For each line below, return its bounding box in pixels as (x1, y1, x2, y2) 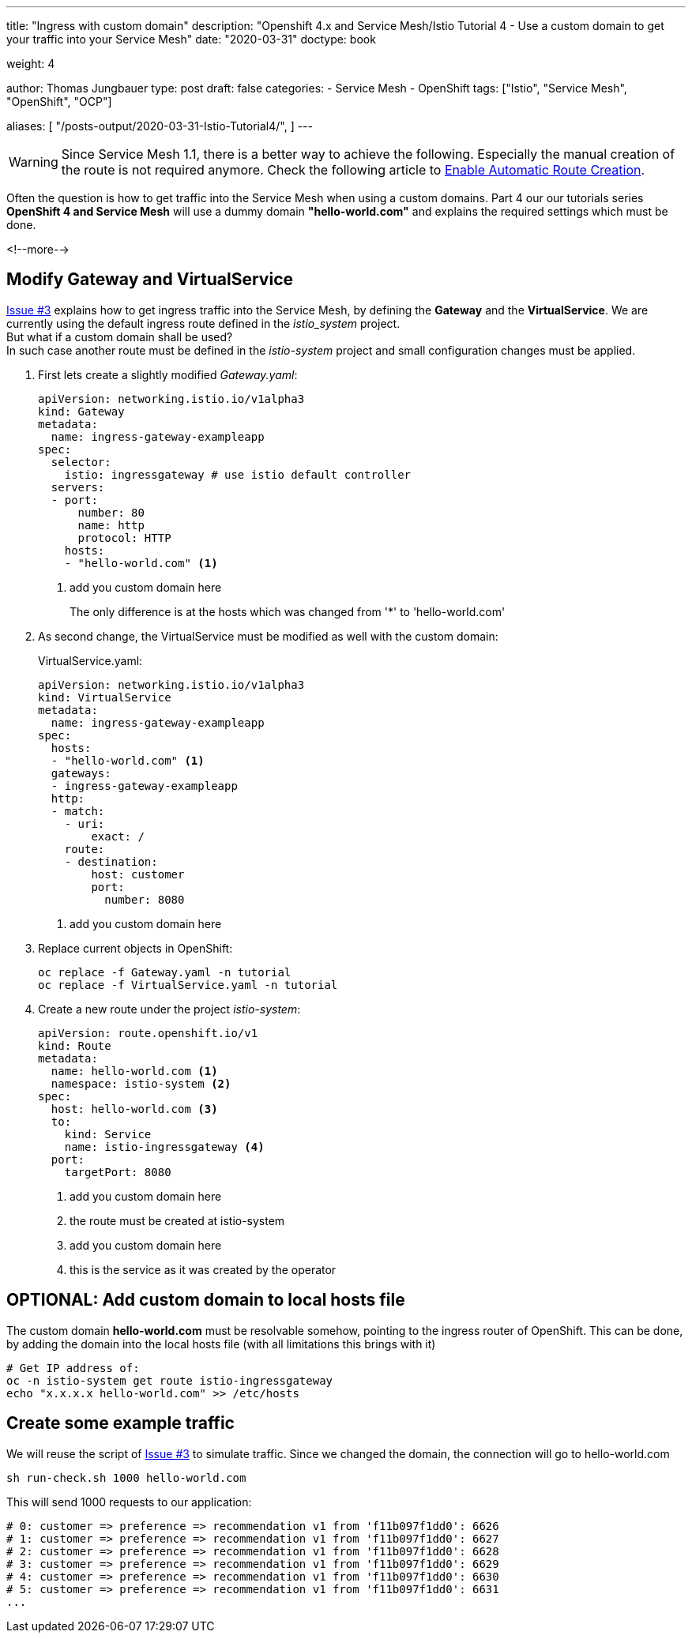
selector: (51, 455, 111, 468)
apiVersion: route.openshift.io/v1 (38, 1026, 258, 1039)
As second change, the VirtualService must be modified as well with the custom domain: (38, 629, 498, 643)
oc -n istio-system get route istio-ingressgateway (6, 1374, 333, 1387)
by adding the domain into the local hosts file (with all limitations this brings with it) (6, 1336, 436, 1351)
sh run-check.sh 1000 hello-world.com (6, 1471, 246, 1484)
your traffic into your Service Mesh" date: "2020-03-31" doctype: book (6, 32, 376, 46)
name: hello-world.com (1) (51, 1064, 218, 1077)
